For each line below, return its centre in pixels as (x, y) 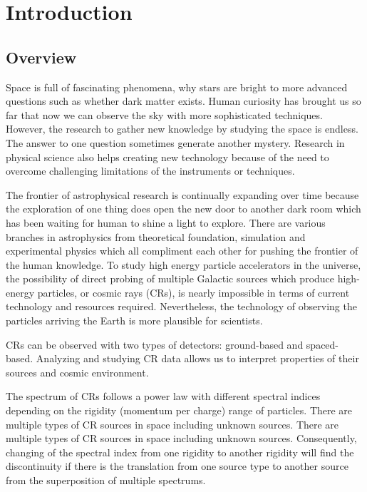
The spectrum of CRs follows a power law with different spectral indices (163, 396)
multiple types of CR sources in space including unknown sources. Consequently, (181, 438)
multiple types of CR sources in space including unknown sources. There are (172, 424)
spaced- (322, 344)
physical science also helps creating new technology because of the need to (167, 157)
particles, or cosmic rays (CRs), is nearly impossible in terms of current (193, 292)
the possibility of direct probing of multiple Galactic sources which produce (170, 278)
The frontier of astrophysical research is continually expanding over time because (182, 194)
